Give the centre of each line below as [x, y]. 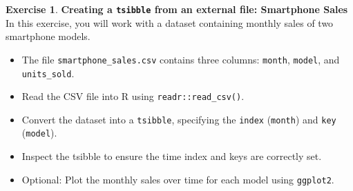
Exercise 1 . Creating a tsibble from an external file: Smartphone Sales [177, 9]
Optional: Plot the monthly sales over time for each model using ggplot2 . [178, 179]
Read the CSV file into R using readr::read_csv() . [133, 96]
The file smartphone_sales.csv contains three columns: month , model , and [181, 59]
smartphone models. [48, 36]
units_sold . [48, 73]
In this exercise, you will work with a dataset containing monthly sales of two [170, 22]
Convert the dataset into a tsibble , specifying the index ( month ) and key [179, 119]
